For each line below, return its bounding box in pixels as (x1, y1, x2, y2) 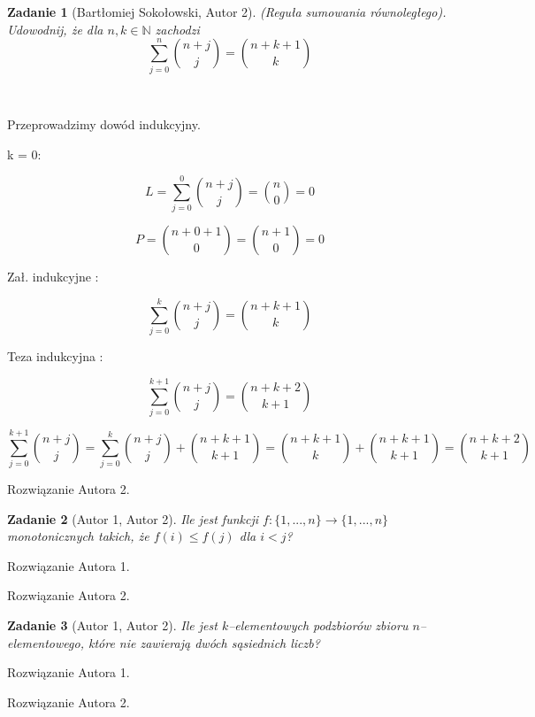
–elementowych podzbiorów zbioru (228, 615, 409, 634)
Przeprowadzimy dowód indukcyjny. (7, 115, 201, 134)
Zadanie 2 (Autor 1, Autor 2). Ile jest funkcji (7, 509, 259, 528)
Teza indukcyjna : (7, 347, 103, 366)
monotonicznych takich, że (7, 527, 149, 545)
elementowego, (7, 633, 84, 651)
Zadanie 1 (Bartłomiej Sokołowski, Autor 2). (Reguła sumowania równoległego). (7, 3, 447, 20)
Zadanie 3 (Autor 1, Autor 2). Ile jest (7, 615, 218, 634)
